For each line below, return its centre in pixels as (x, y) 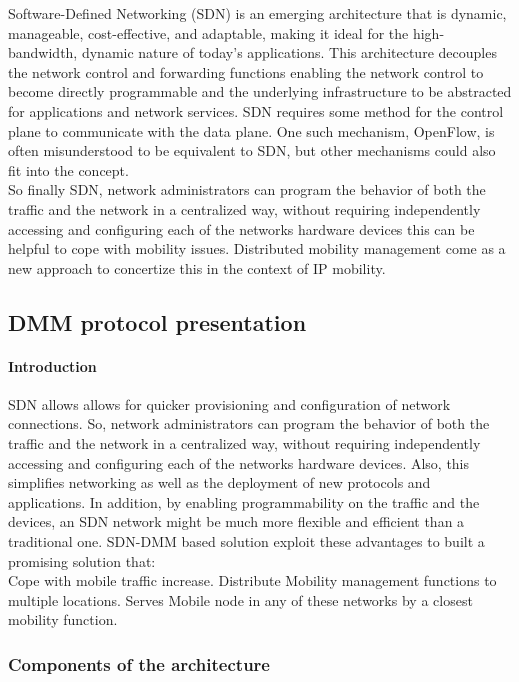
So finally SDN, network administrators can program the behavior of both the (247, 189)
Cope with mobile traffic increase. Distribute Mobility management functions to (252, 580)
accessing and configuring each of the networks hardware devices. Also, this (239, 462)
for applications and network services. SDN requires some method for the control (256, 110)
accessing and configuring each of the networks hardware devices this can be (241, 228)
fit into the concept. (68, 169)
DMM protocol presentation (157, 321)
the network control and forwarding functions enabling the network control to (246, 71)
